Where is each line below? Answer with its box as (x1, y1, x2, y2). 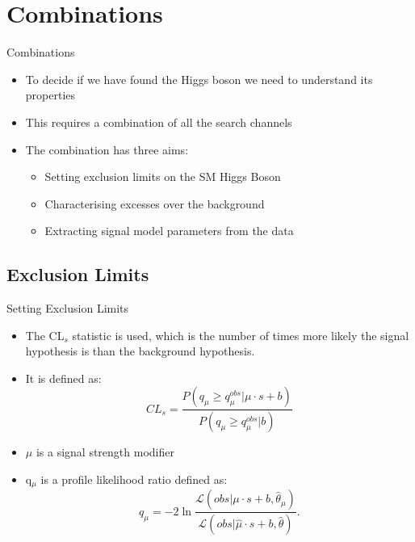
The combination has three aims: (25, 141, 189, 158)
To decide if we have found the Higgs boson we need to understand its (25, 70, 373, 87)
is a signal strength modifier (36, 443, 174, 460)
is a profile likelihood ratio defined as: (40, 470, 228, 487)
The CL (25, 326, 65, 343)
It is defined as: (25, 369, 102, 386)
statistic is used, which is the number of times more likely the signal (72, 326, 409, 343)
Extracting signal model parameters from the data (44, 222, 294, 239)
